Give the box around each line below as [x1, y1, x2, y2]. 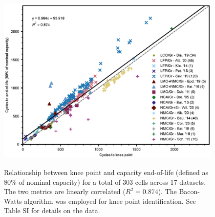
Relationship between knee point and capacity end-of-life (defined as [4, 167, 209, 177]
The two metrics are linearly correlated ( [4, 186, 126, 196]
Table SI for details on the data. [4, 205, 100, 216]
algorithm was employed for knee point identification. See [24, 195, 196, 206]
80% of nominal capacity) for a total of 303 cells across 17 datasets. [4, 176, 206, 187]
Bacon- [179, 186, 200, 196]
